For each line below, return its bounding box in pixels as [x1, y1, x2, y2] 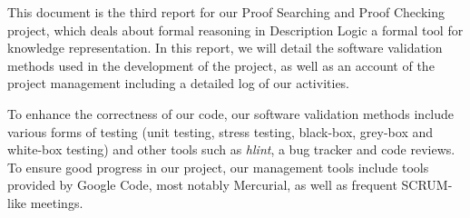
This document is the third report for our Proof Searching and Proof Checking [7, 3, 445, 21]
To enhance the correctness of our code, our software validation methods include [7, 104, 455, 123]
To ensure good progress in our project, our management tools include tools [7, 157, 429, 176]
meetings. [30, 193, 83, 212]
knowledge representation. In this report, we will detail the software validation [7, 38, 443, 57]
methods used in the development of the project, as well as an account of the [7, 55, 435, 74]
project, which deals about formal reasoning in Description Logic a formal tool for [7, 20, 464, 39]
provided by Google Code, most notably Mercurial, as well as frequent [7, 175, 397, 194]
